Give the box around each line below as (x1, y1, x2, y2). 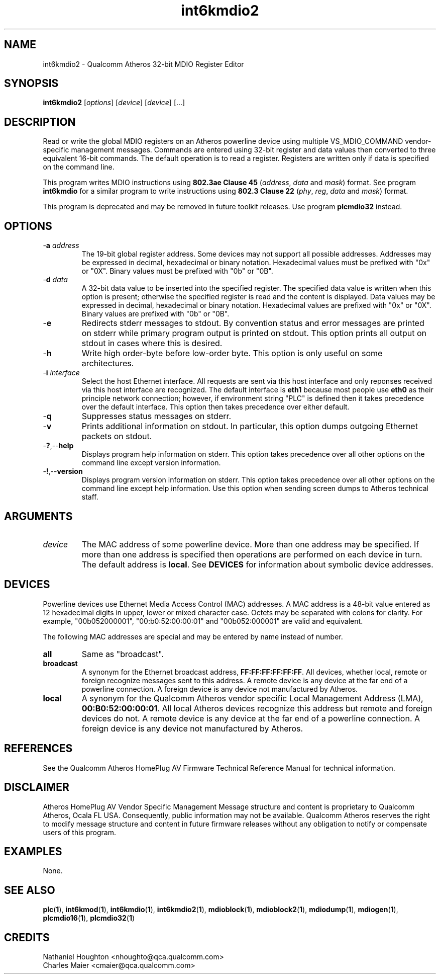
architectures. (81, 358, 134, 369)
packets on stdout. (81, 431, 152, 442)
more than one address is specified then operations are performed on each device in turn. (81, 549, 422, 559)
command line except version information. (81, 458, 221, 467)
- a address (43, 241, 79, 250)
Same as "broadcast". (81, 648, 164, 659)
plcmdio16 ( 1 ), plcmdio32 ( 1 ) (43, 914, 135, 923)
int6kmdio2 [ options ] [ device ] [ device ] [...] (43, 98, 185, 107)
